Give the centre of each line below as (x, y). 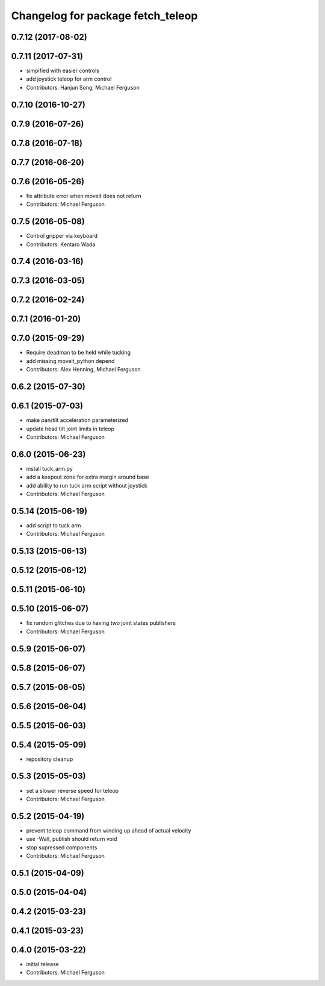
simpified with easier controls (63, 71)
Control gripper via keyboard (62, 236)
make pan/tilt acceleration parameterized (77, 420)
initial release (43, 964)
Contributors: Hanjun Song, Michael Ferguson (83, 87)
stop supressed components (62, 847)
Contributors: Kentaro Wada (61, 244)
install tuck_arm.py (50, 468)
